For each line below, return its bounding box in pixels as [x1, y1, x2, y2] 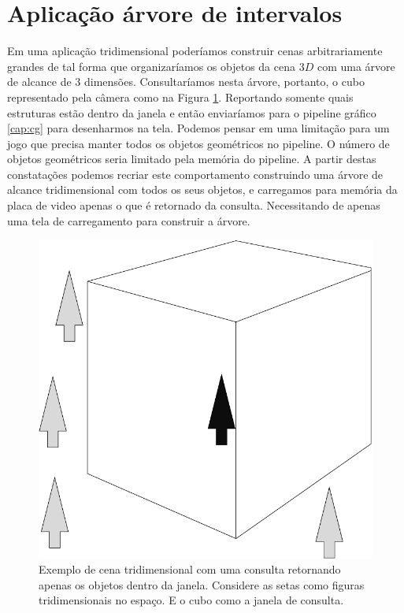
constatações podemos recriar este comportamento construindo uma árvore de [7, 165, 384, 182]
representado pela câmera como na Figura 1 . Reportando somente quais [7, 88, 354, 105]
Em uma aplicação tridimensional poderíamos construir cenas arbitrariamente [7, 43, 383, 59]
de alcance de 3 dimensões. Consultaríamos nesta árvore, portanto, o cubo [7, 73, 365, 90]
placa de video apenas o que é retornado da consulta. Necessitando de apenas [7, 197, 380, 214]
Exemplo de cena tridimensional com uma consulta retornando [39, 561, 341, 578]
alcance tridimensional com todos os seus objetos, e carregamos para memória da [7, 181, 398, 198]
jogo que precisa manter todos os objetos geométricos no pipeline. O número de [7, 135, 390, 151]
